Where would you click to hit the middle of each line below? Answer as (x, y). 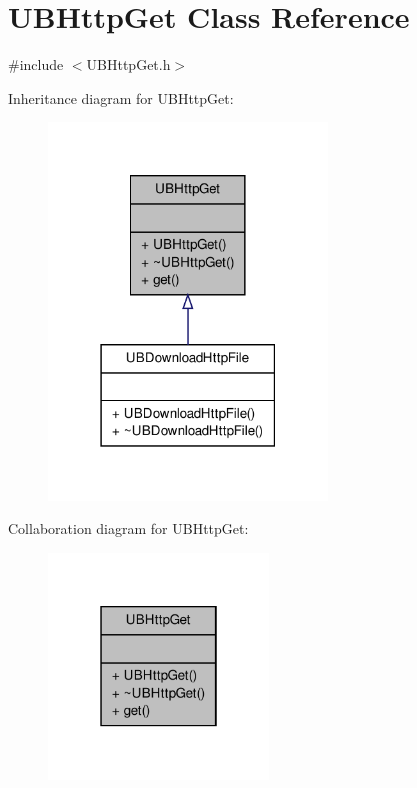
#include (36, 64)
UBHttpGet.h (128, 64)
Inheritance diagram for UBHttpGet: (121, 97)
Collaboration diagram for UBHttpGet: (128, 528)
